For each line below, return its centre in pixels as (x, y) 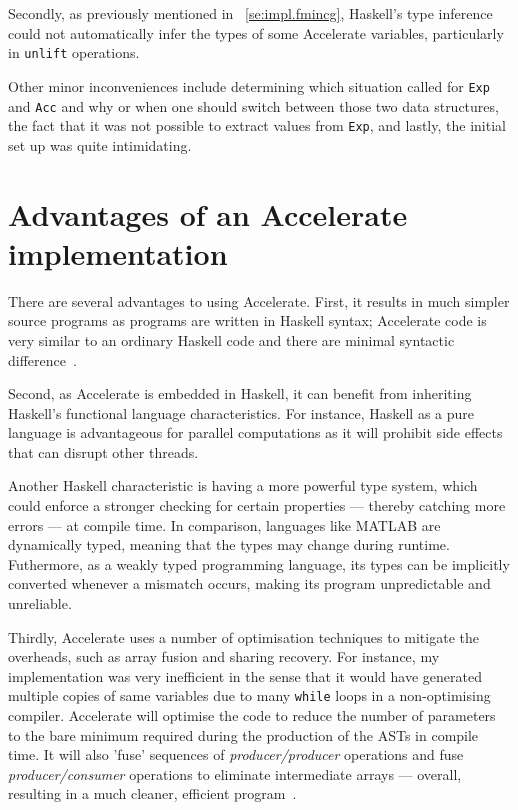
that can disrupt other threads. (103, 451)
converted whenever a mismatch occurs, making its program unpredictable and (249, 583)
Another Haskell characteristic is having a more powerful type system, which (243, 485)
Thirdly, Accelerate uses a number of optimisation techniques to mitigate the (243, 636)
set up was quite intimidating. (100, 144)
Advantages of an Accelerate (208, 213)
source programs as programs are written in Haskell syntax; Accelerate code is (247, 320)
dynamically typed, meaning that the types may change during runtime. (229, 544)
